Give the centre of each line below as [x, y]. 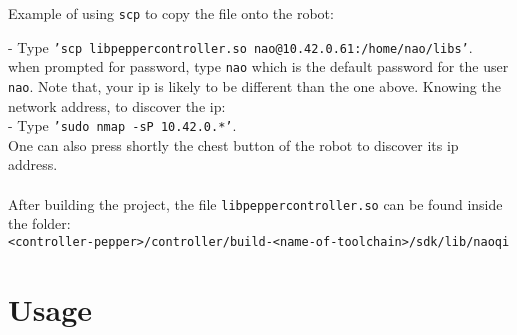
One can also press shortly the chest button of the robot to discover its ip [233, 144]
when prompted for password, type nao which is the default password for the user [258, 66]
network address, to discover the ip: [117, 105]
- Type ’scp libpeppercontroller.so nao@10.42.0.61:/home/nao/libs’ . [240, 46]
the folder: [39, 223]
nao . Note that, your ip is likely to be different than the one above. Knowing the [254, 85]
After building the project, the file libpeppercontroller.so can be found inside [255, 203]
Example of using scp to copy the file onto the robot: [171, 13]
